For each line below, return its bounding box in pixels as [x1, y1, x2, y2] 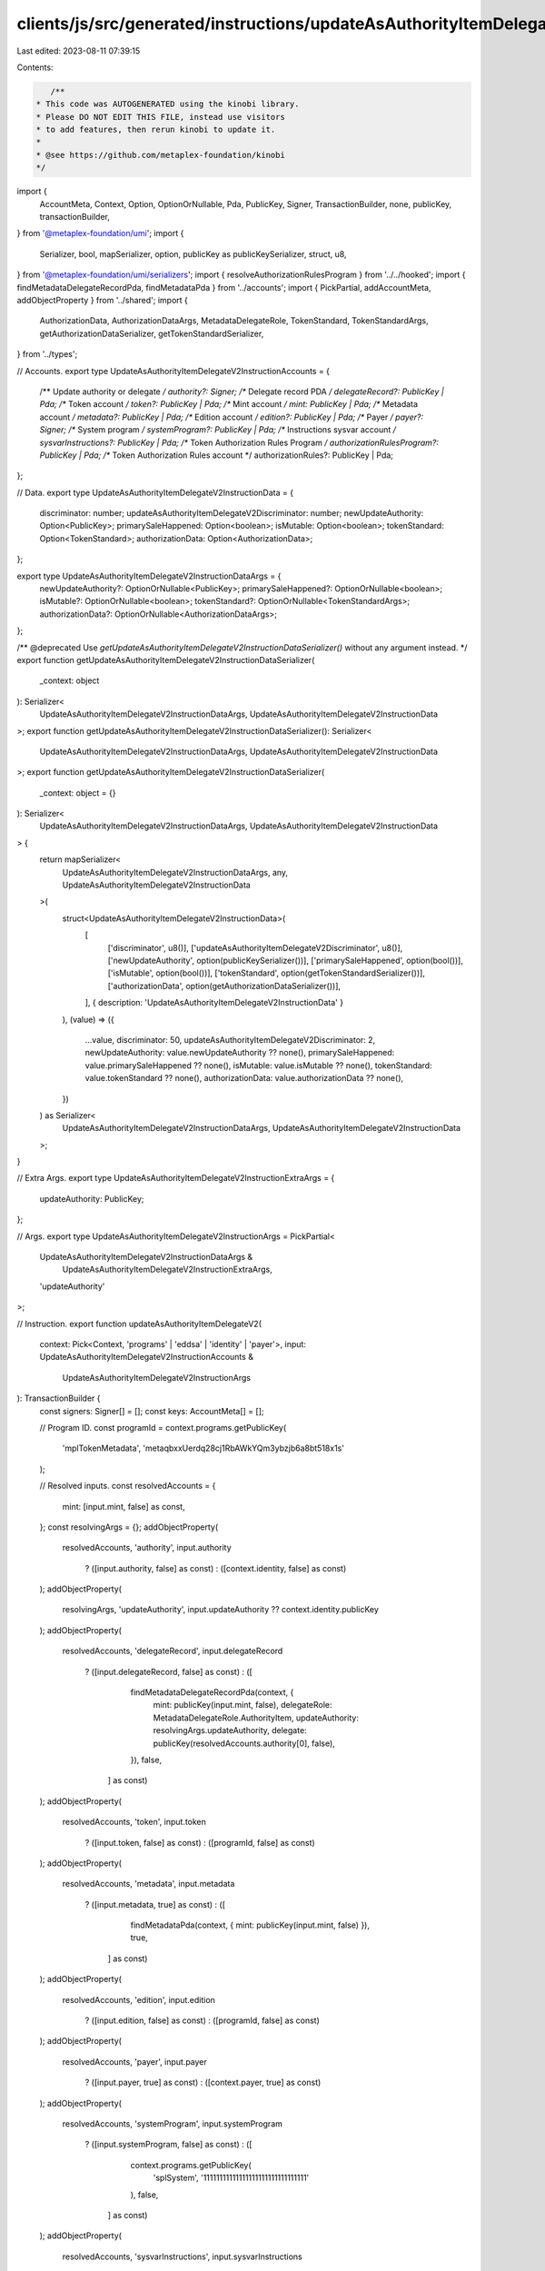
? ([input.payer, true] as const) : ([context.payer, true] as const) [84, 2077, 322, 2088]
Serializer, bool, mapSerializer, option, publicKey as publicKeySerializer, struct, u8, [39, 248, 347, 259]
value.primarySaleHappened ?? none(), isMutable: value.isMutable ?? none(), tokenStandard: [84, 1059, 432, 1071]
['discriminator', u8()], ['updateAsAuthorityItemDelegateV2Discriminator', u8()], [107, 942, 403, 953]
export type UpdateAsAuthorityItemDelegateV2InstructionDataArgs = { [16, 570, 282, 581]
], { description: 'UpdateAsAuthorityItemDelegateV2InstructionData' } [84, 997, 344, 1008]
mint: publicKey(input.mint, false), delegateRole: [153, 1700, 332, 1711]
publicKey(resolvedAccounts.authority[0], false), [153, 1738, 335, 1749]
